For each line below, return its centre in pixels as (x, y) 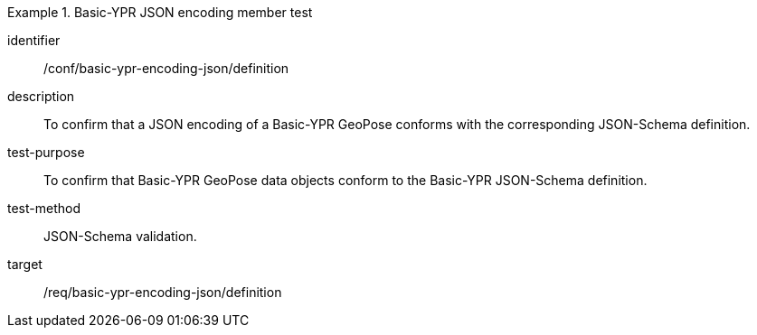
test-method (44, 208)
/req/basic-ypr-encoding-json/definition (163, 292)
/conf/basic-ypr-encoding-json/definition (166, 68)
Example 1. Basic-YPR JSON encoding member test (160, 12)
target (25, 264)
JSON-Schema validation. (120, 236)
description (41, 96)
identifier (34, 40)
